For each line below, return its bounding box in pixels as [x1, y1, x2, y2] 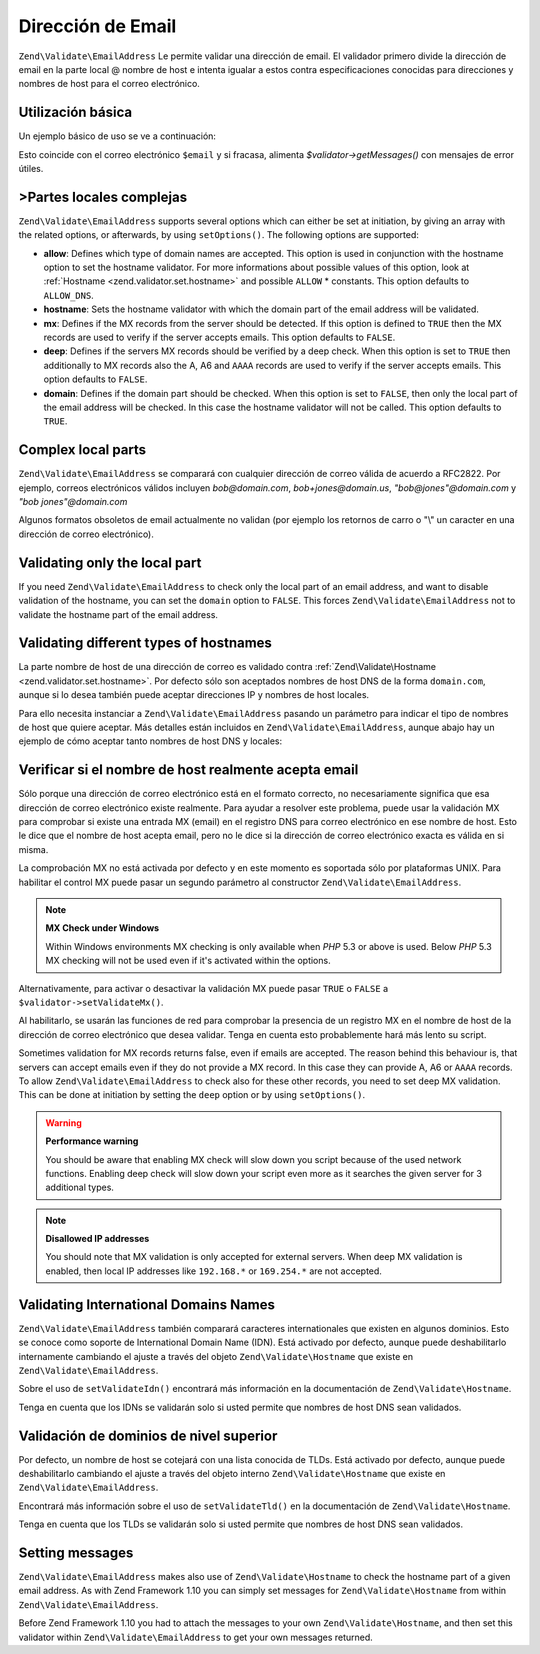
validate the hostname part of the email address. [18, 608, 219, 620]
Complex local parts [18, 441, 147, 459]
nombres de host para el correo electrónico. [18, 78, 200, 90]
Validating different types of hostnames [18, 635, 272, 652]
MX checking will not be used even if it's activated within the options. [45, 955, 331, 967]
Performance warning [45, 1135, 139, 1147]
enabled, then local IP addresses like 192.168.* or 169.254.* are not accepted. [45, 1265, 382, 1277]
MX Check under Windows [45, 922, 160, 934]
